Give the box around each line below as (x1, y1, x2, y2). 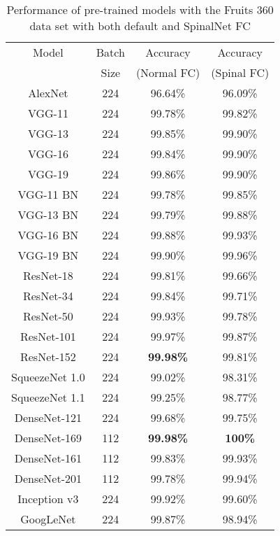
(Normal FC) (135, 64, 200, 80)
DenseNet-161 (14, 450, 82, 466)
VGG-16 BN (17, 227, 79, 243)
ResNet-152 (20, 348, 76, 365)
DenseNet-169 (14, 430, 82, 446)
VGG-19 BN (17, 247, 79, 263)
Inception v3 (17, 491, 79, 507)
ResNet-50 (22, 308, 73, 324)
